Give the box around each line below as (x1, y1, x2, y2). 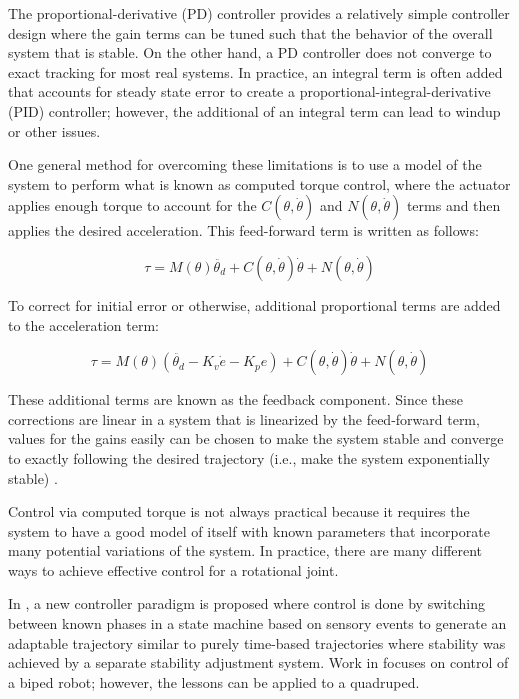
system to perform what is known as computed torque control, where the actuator (8, 173, 511, 194)
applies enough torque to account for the (8, 195, 257, 216)
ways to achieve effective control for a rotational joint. (8, 559, 339, 580)
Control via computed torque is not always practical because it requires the (8, 501, 470, 522)
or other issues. (8, 120, 101, 141)
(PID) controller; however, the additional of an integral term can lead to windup (8, 100, 501, 121)
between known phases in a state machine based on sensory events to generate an (8, 613, 507, 634)
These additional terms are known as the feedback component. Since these (8, 389, 463, 410)
